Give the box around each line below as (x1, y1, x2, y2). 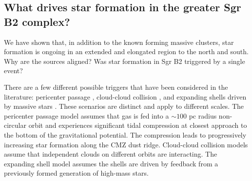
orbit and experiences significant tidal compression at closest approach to (28, 120, 247, 130)
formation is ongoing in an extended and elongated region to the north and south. (4, 46, 249, 57)
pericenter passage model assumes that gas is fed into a (4, 110, 169, 121)
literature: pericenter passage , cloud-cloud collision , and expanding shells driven (4, 91, 247, 101)
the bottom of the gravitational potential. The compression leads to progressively (4, 129, 247, 140)
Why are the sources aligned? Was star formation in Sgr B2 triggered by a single (4, 56, 245, 66)
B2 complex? (4, 14, 70, 29)
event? (4, 65, 23, 76)
